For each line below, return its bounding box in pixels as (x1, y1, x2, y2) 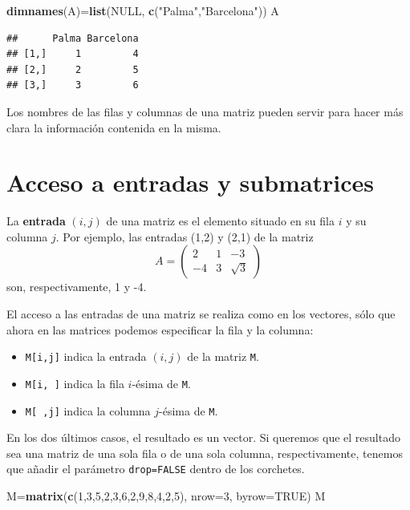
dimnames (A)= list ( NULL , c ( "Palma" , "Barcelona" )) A (6, 2, 279, 18)
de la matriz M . (187, 348, 259, 365)
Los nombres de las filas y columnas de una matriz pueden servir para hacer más (6, 103, 404, 119)
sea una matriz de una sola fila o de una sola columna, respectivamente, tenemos (6, 444, 403, 461)
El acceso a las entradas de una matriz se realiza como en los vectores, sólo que (6, 306, 396, 322)
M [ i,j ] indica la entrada (25, 348, 147, 365)
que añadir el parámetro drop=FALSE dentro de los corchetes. (6, 460, 305, 477)
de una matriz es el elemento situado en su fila (106, 212, 335, 229)
